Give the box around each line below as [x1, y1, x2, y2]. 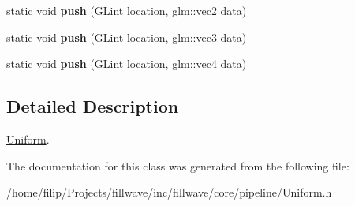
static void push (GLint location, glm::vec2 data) [6, 2, 247, 18]
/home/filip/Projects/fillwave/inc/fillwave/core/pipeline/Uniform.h [6, 184, 332, 200]
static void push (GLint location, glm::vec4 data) [6, 55, 247, 72]
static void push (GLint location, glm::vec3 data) [6, 28, 247, 45]
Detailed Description [6, 94, 179, 118]
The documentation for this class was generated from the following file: [6, 157, 349, 174]
